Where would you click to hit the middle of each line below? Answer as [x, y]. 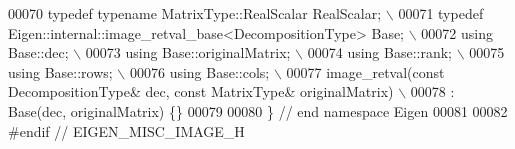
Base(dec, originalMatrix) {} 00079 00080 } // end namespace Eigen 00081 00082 [258, 110]
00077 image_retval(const [365, 71]
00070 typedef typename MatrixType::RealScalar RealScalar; [195, 13]
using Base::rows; [60, 71]
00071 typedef [441, 13]
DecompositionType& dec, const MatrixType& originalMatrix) [201, 91]
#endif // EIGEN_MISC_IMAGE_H [126, 130]
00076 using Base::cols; [199, 71]
